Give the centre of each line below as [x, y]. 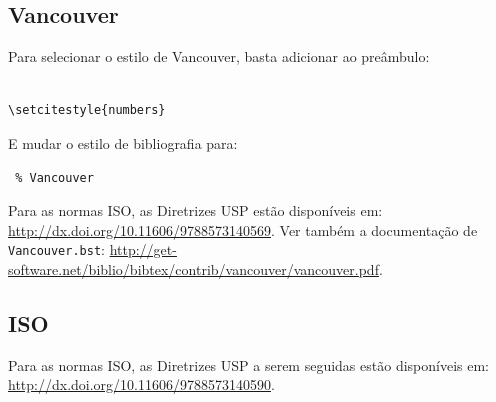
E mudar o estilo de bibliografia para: [123, 142]
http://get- [143, 249]
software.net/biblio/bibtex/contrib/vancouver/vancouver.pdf [193, 269]
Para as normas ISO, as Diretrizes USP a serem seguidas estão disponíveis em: [248, 364]
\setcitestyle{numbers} [87, 110]
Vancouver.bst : [56, 249]
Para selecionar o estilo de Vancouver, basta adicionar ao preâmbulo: [219, 56]
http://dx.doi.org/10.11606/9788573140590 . [141, 384]
